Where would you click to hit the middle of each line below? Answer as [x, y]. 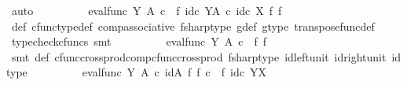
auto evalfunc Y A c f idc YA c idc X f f [147, 10]
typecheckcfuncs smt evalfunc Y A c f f [139, 41]
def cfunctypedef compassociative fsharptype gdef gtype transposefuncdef [193, 26]
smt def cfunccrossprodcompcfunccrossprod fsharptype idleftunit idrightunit [199, 56]
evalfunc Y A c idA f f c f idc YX [174, 72]
